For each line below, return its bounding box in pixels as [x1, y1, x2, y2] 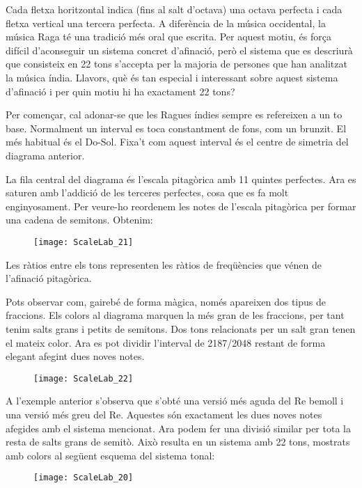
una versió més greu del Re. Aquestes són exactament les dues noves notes [6, 407, 322, 421]
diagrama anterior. [6, 148, 85, 162]
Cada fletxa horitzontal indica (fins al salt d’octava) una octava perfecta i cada [6, 2, 343, 16]
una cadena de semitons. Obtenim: [6, 212, 153, 227]
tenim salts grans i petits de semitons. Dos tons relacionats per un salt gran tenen [6, 321, 356, 336]
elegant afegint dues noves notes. [6, 349, 145, 363]
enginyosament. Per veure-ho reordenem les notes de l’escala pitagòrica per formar [6, 198, 356, 213]
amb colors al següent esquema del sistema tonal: [6, 448, 215, 462]
